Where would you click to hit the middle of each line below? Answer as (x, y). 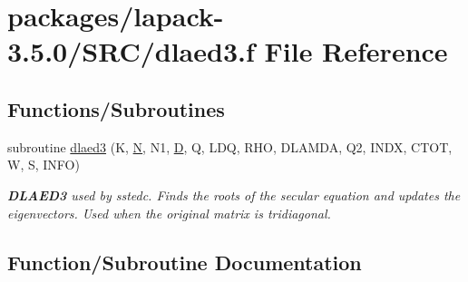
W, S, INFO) (44, 165)
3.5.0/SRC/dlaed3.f (131, 51)
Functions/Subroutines (116, 108)
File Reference (356, 51)
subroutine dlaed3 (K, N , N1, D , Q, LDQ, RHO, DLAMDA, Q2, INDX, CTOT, (230, 146)
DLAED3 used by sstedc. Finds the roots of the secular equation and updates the (234, 194)
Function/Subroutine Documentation (185, 262)
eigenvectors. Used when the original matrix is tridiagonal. (169, 213)
